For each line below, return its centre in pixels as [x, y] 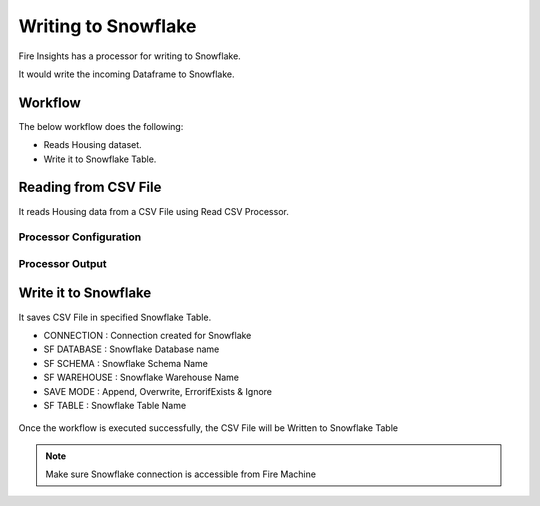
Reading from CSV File [90, 187]
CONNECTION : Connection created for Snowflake [147, 335]
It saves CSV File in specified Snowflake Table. [115, 317]
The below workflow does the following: [101, 126]
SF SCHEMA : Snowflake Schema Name [126, 363]
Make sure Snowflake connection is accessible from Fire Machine [181, 474]
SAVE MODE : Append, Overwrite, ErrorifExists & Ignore [158, 391]
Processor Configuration [80, 237]
